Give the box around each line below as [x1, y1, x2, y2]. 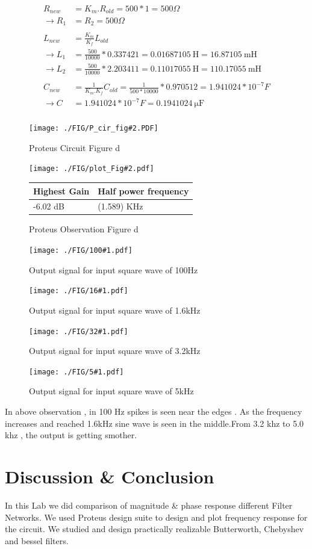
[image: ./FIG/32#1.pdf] [29, 327, 128, 336]
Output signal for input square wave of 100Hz [29, 263, 198, 276]
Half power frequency [98, 184, 189, 197]
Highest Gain [33, 184, 90, 197]
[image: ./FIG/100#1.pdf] [29, 246, 133, 255]
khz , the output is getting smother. [5, 429, 137, 441]
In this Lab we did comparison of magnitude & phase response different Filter [5, 498, 293, 511]
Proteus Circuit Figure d [29, 141, 120, 154]
